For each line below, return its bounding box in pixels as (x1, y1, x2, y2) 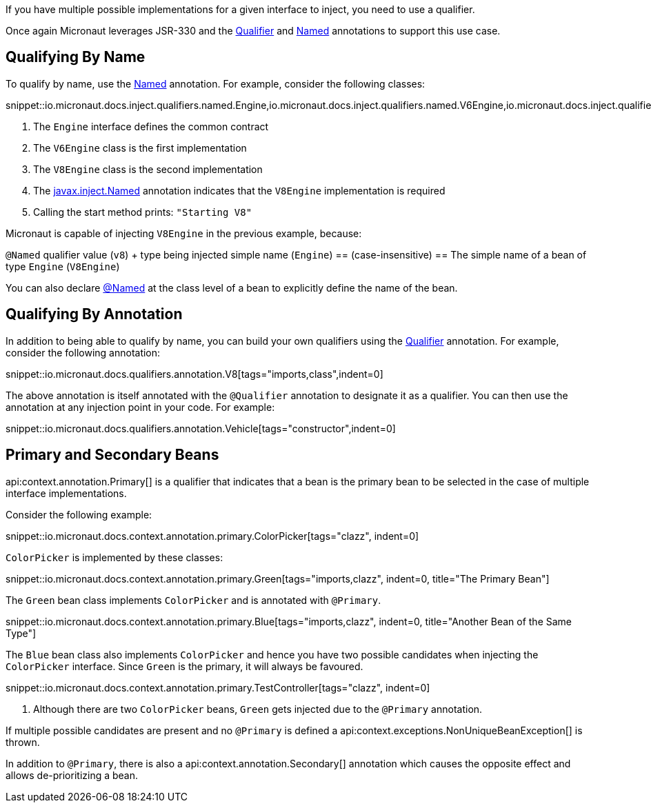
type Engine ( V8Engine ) (6, 260, 120, 272)
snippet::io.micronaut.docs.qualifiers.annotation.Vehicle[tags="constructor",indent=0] (6, 422, 396, 434)
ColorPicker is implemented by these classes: (6, 551, 223, 563)
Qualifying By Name (6, 48, 146, 66)
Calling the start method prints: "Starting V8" (33, 205, 252, 218)
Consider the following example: (6, 508, 152, 521)
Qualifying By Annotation (6, 305, 183, 323)
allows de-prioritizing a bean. (6, 769, 139, 781)
